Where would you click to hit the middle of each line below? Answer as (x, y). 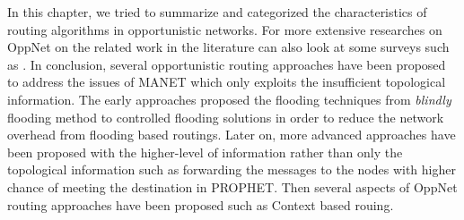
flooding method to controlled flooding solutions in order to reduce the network (226, 117)
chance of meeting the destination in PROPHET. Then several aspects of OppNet (232, 186)
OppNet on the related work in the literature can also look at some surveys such (228, 47)
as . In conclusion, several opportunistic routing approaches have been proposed (227, 64)
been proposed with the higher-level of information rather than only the (205, 152)
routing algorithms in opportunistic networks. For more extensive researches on (225, 29)
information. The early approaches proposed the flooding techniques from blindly (229, 99)
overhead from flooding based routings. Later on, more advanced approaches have (232, 135)
